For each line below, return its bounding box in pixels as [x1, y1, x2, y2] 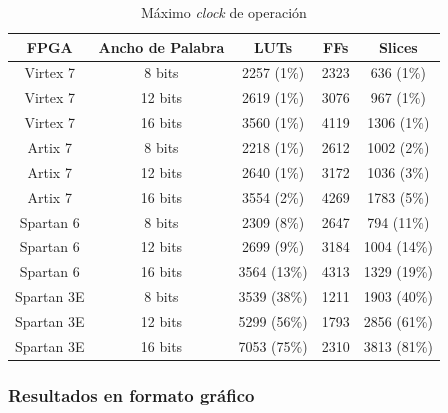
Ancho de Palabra [98, 36, 225, 57]
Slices [378, 36, 418, 57]
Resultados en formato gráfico [8, 382, 255, 407]
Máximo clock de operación [140, 2, 307, 22]
